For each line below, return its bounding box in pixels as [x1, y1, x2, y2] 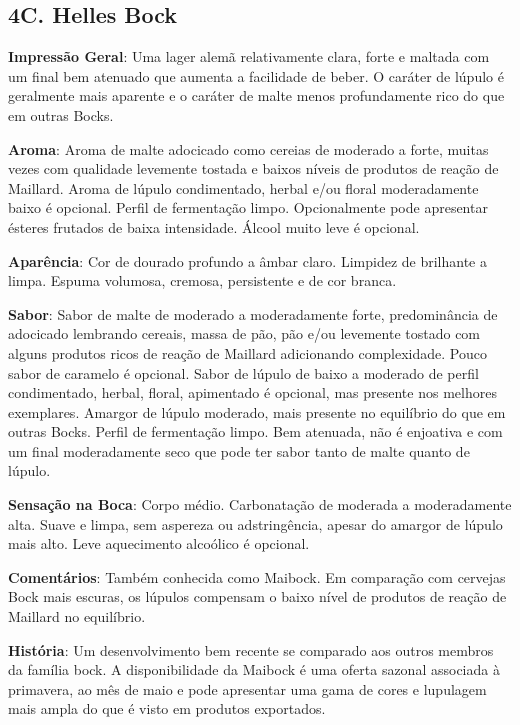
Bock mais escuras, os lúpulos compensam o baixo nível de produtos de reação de [8, 586, 507, 607]
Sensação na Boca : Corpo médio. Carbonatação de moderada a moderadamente [8, 494, 512, 515]
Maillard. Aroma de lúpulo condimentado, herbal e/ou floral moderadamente [8, 177, 479, 198]
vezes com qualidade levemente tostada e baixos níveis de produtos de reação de [8, 158, 499, 179]
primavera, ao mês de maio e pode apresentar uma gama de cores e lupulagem [8, 678, 487, 699]
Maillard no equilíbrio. [8, 606, 146, 627]
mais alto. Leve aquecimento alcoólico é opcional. [8, 533, 310, 554]
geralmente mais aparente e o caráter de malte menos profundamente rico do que [8, 85, 505, 106]
